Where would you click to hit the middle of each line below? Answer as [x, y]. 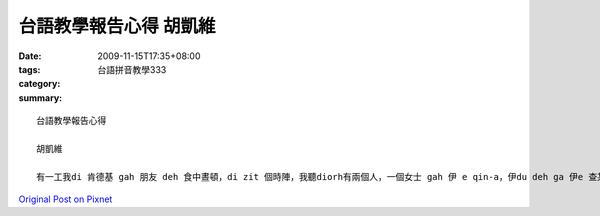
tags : [29, 69]
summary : [40, 97]
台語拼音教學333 [132, 69]
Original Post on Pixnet [65, 199]
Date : [30, 56]
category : [39, 84]
